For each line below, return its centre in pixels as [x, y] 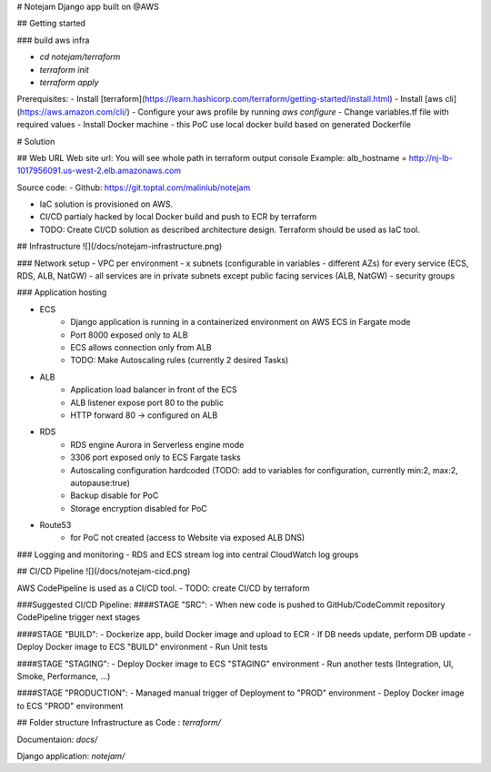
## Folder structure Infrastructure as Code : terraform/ [119, 723]
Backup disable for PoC [115, 495]
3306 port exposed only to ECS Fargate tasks [155, 457]
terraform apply [69, 82]
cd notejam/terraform [80, 57]
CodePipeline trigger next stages [79, 617]
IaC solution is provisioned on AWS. [106, 204]
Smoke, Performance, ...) [64, 676]
